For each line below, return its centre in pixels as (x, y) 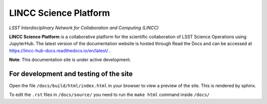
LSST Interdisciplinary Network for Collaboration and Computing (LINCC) (84, 28)
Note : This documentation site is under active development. (70, 60)
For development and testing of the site (71, 74)
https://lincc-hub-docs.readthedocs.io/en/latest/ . (60, 51)
